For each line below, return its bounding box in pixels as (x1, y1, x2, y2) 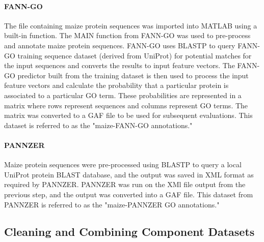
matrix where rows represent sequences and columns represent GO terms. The (4, 100, 248, 110)
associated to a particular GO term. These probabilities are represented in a (4, 89, 242, 100)
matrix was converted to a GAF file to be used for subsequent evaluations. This (4, 110, 253, 120)
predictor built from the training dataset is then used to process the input (17, 70, 249, 80)
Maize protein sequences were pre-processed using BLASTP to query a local (4, 159, 242, 170)
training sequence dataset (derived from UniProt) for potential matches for (17, 50, 252, 60)
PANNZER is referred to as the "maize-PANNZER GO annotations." (4, 199, 220, 209)
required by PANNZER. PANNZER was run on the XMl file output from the (4, 179, 246, 190)
